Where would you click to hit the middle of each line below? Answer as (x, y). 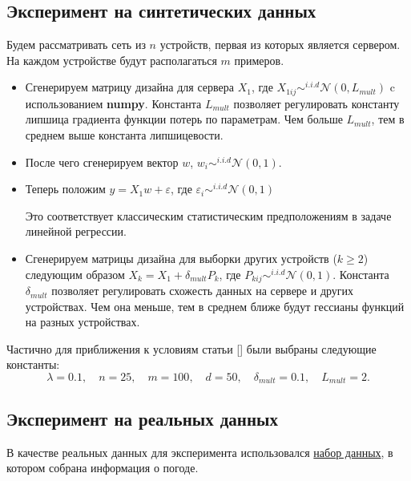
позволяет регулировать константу (316, 103)
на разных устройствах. (83, 322)
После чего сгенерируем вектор (102, 162)
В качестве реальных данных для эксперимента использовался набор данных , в (200, 452)
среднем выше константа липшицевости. (124, 135)
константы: (33, 364)
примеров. (259, 60)
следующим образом (75, 274)
